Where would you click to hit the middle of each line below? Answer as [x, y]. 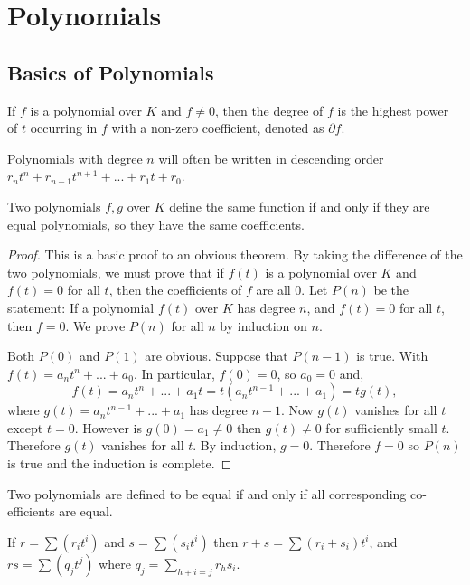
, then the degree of [269, 110]
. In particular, [174, 373]
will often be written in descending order [271, 158]
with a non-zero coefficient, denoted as [218, 128]
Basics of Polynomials [111, 72]
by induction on [263, 325]
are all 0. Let [292, 290]
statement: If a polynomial [81, 307]
